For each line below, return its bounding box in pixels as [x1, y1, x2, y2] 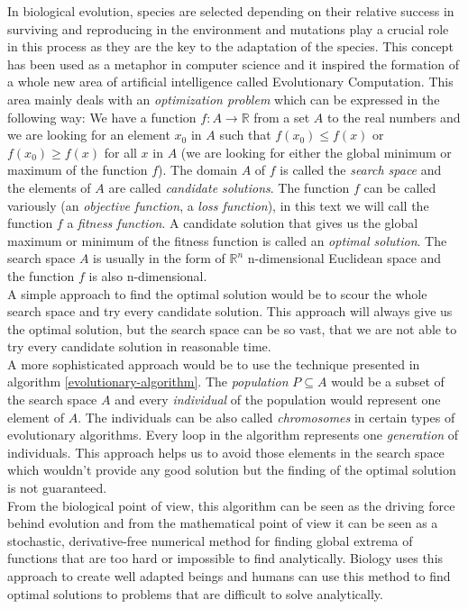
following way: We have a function [7, 107, 197, 126]
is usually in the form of [93, 249, 225, 268]
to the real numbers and [327, 107, 461, 126]
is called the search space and [280, 160, 442, 179]
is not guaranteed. [7, 478, 107, 497]
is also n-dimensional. [88, 266, 207, 285]
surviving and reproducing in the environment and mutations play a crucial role [7, 19, 449, 38]
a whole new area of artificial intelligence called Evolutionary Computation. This [7, 72, 454, 91]
